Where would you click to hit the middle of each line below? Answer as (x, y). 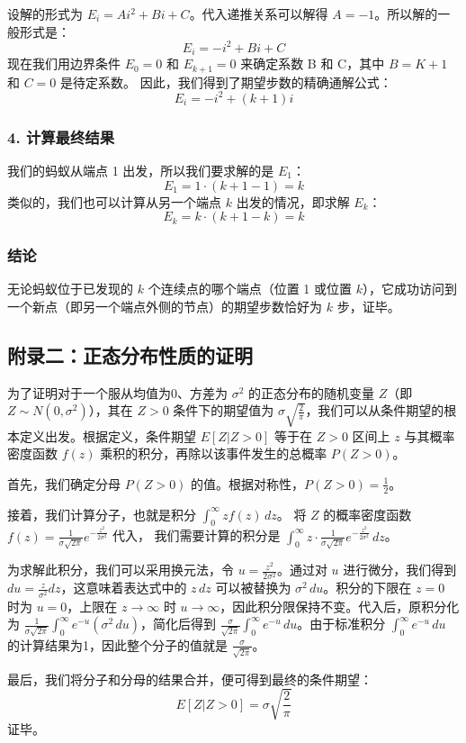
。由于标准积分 (341, 624)
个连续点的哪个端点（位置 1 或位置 (250, 289)
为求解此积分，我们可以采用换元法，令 (121, 570)
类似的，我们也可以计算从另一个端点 (114, 201)
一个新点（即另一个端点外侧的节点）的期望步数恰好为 (165, 306)
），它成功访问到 (409, 289)
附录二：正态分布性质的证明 (130, 354)
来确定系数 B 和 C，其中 (313, 63)
